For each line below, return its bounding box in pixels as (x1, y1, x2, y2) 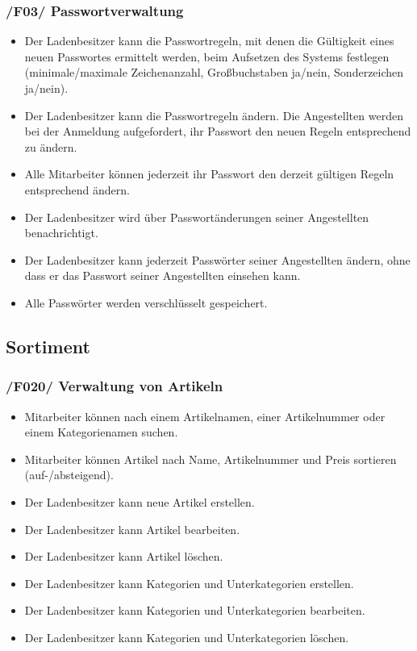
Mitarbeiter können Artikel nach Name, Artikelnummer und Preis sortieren (24, 450, 397, 467)
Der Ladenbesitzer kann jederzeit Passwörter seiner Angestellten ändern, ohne (24, 251, 411, 268)
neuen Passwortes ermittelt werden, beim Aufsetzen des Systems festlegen (24, 48, 390, 65)
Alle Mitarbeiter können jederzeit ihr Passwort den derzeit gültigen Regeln (24, 165, 394, 182)
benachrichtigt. (24, 224, 98, 241)
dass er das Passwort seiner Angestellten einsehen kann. (24, 267, 301, 284)
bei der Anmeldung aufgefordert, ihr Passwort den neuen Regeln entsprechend (24, 123, 411, 140)
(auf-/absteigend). (24, 466, 114, 483)
